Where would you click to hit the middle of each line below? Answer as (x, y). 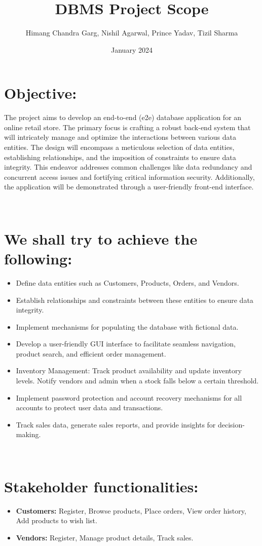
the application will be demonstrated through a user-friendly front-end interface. (129, 187)
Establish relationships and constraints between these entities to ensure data (135, 300)
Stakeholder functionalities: (101, 486)
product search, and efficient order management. (91, 353)
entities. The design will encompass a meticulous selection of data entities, (119, 147)
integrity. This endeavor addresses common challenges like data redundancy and (128, 167)
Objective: (41, 93)
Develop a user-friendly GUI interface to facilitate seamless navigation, (126, 344)
